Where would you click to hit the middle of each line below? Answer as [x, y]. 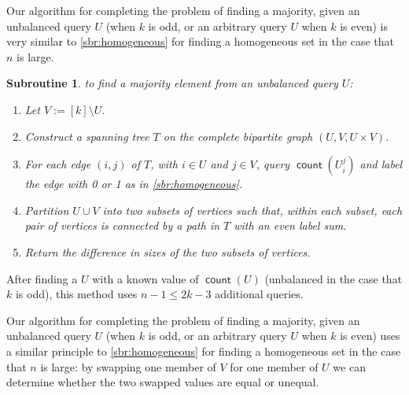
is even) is [364, 26]
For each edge [58, 164]
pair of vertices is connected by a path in [122, 225]
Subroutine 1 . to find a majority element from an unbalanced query [172, 83]
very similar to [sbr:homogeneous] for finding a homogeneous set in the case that [200, 41]
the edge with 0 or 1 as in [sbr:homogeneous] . [134, 184]
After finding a [42, 278]
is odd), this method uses [76, 294]
